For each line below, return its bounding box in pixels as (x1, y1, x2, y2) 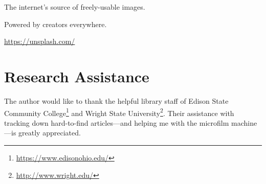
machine (231, 117, 257, 128)
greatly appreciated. (18, 127, 81, 138)
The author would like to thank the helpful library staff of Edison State (4, 95, 229, 106)
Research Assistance (4, 65, 149, 86)
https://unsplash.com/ (4, 36, 75, 47)
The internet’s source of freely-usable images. (4, 2, 145, 12)
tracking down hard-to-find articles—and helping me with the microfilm (4, 117, 229, 128)
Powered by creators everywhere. (4, 18, 107, 29)
